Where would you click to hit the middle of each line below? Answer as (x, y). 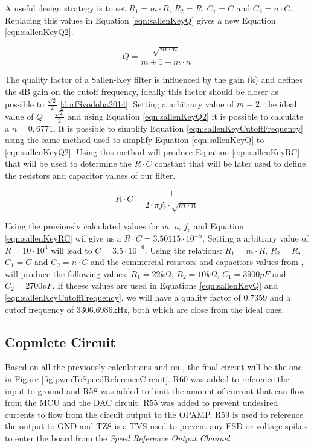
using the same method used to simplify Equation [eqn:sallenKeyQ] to (135, 140)
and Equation (219, 226)
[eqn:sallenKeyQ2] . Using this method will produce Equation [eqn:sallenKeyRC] (152, 151)
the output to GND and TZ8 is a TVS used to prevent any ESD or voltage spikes (156, 426)
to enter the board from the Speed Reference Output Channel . (119, 437)
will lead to (72, 250)
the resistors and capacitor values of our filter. (90, 175)
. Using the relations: (183, 250)
